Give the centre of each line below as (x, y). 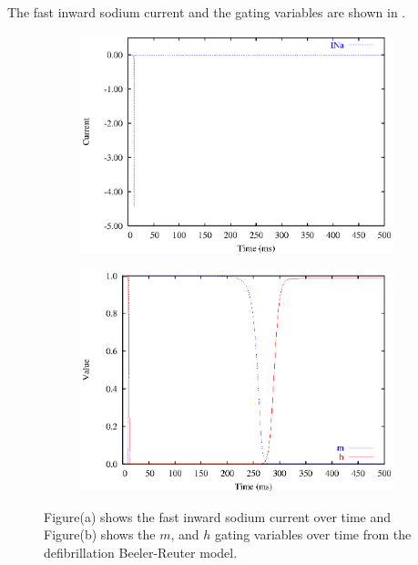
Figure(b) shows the (100, 534)
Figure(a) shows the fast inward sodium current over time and (218, 516)
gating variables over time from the (313, 534)
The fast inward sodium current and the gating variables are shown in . (207, 12)
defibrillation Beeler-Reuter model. (141, 552)
